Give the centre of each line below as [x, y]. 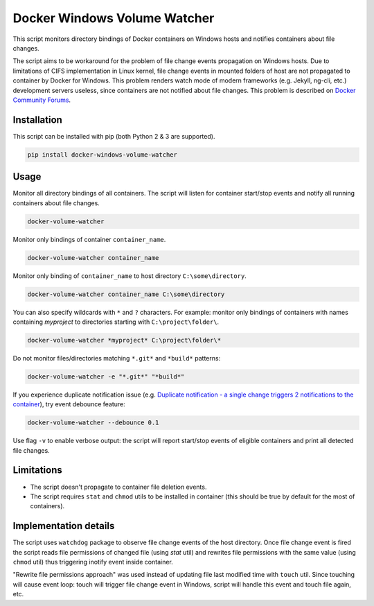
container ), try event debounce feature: [69, 404]
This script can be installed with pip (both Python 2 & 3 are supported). [114, 136]
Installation [37, 120]
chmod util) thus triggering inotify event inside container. [93, 562]
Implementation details [64, 526]
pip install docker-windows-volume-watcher [103, 155]
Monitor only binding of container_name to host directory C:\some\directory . [130, 276]
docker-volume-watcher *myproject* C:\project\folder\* [124, 340]
